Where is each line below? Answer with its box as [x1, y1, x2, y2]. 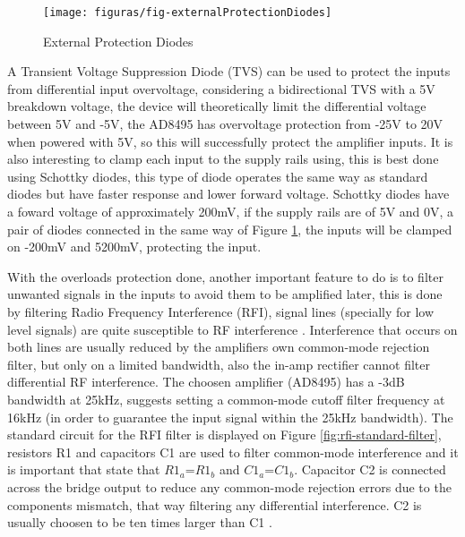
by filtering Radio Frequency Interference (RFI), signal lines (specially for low [7, 302, 435, 320]
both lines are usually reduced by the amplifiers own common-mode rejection [7, 337, 430, 356]
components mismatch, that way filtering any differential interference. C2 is [7, 495, 422, 514]
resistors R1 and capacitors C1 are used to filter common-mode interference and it [7, 442, 459, 461]
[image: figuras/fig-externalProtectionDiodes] [43, 6, 332, 19]
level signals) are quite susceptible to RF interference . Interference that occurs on [7, 320, 458, 338]
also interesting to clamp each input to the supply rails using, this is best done [7, 149, 439, 168]
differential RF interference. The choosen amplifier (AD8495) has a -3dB [7, 372, 405, 391]
